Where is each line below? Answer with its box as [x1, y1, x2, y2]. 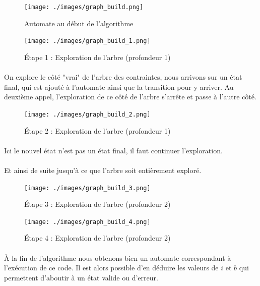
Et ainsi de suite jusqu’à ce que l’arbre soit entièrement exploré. [4, 164, 202, 175]
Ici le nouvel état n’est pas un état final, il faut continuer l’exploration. [4, 145, 223, 155]
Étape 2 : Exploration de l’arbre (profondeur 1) [24, 125, 171, 136]
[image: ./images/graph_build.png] [24, 4, 144, 11]
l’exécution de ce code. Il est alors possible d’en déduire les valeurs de [4, 262, 219, 273]
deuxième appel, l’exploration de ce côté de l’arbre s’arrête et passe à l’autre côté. [4, 91, 256, 102]
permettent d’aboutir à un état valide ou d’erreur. [4, 272, 158, 282]
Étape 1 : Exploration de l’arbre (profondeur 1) [24, 51, 171, 62]
